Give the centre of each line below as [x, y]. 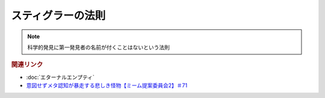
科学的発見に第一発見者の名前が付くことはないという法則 [98, 47]
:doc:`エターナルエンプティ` [60, 77]
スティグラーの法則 [58, 16]
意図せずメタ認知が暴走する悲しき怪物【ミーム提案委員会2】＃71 [107, 85]
